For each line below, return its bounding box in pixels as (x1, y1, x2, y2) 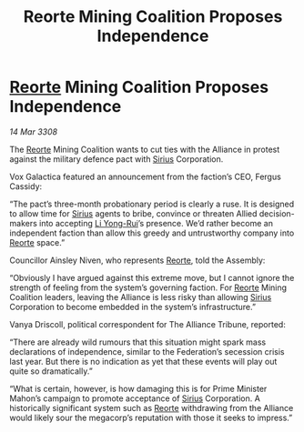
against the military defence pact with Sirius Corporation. (9, 153, 224, 165)
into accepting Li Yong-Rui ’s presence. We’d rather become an (39, 217, 273, 228)
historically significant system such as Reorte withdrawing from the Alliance (9, 402, 294, 413)
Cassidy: (9, 180, 43, 192)
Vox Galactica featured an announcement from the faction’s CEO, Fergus (9, 171, 282, 182)
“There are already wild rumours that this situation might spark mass (9, 337, 267, 347)
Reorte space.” (9, 236, 66, 247)
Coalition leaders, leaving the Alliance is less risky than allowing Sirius (9, 291, 272, 302)
